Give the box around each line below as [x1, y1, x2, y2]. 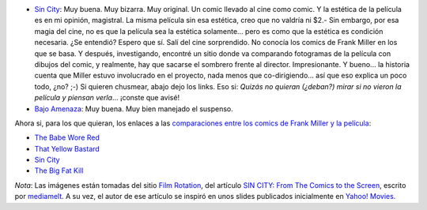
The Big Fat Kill [34, 166, 84, 175]
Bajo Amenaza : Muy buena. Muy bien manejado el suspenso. [34, 103, 233, 114]
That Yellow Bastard [34, 144, 100, 153]
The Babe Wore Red [34, 133, 100, 142]
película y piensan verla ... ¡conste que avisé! [34, 93, 180, 103]
